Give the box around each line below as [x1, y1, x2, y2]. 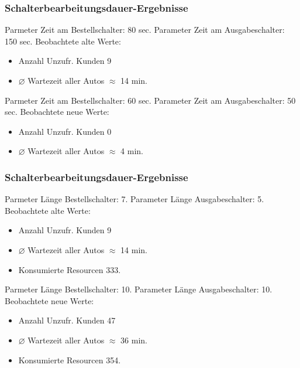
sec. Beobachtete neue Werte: [5, 105, 109, 118]
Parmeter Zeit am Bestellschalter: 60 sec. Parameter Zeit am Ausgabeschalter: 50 [5, 94, 296, 106]
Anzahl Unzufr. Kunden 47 [18, 314, 116, 326]
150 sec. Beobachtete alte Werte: [5, 35, 121, 47]
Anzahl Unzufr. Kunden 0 [18, 125, 112, 137]
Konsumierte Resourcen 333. [18, 263, 121, 275]
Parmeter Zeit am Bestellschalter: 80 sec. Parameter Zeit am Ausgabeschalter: [5, 23, 285, 36]
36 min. [120, 333, 147, 346]
